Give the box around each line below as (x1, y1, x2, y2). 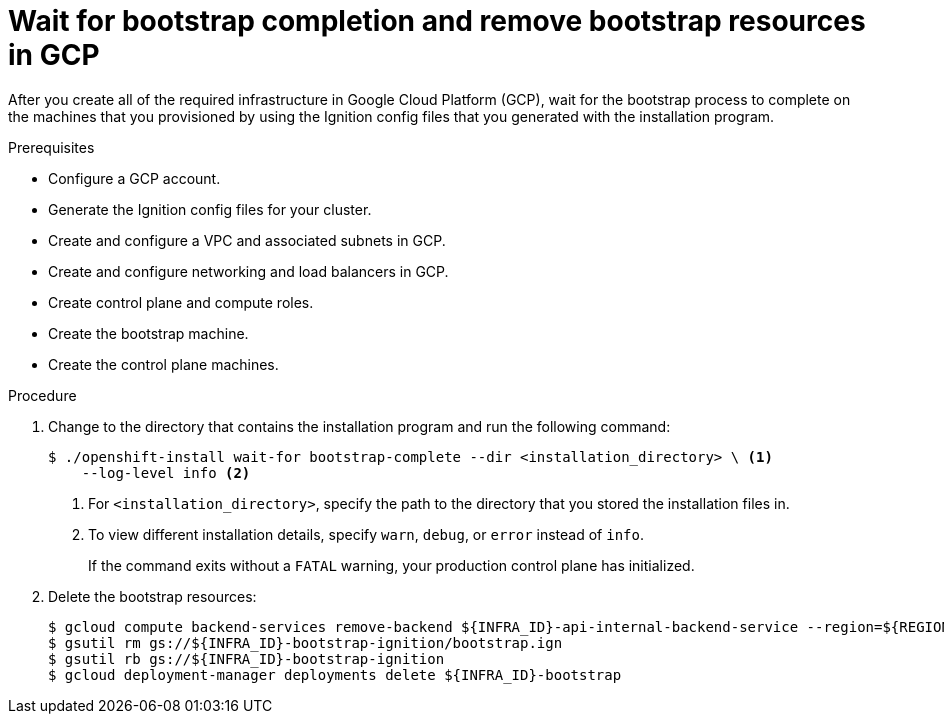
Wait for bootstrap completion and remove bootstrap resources (8, 4, 866, 38)
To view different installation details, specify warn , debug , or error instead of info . (88, 525, 645, 543)
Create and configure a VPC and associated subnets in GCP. (48, 231, 446, 249)
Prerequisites (8, 138, 95, 156)
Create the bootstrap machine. (48, 324, 249, 342)
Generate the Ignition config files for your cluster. (48, 200, 372, 218)
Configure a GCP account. (48, 169, 221, 187)
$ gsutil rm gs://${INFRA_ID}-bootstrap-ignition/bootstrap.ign (48, 634, 563, 651)
